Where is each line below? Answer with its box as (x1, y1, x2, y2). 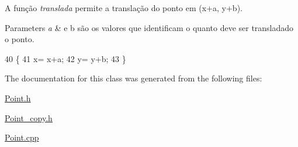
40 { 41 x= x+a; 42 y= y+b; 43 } (5, 52, 126, 64)
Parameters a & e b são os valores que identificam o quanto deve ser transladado (5, 21, 294, 33)
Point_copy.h (5, 111, 53, 124)
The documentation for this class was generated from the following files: (5, 72, 262, 84)
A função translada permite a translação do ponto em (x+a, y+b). (5, 2, 242, 13)
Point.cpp (5, 131, 39, 143)
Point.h (5, 91, 31, 104)
